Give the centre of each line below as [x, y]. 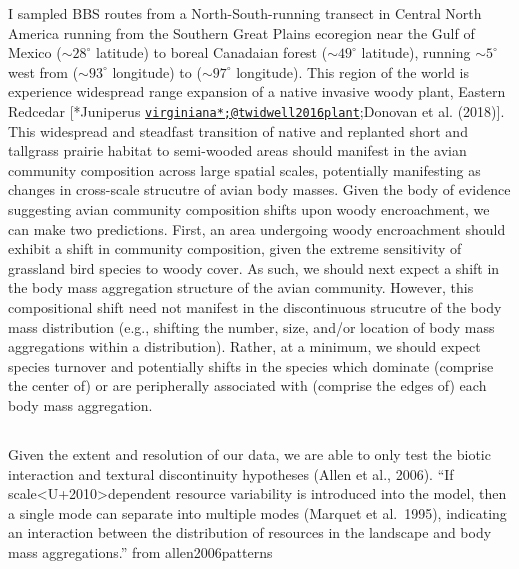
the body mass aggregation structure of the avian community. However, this [241, 287]
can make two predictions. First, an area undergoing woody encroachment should [257, 228]
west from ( [43, 71]
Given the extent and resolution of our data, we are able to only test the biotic [249, 453]
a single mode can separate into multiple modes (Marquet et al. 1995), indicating [257, 512]
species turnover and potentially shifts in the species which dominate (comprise [251, 365]
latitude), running [416, 52]
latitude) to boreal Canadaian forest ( [211, 52]
